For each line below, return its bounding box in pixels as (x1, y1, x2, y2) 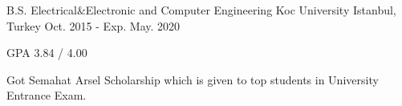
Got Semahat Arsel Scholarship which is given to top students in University (6, 71, 379, 88)
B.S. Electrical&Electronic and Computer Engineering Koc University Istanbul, (6, 2, 396, 18)
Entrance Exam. (6, 87, 87, 104)
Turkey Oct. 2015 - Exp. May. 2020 (6, 17, 181, 34)
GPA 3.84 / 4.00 (6, 44, 87, 61)
